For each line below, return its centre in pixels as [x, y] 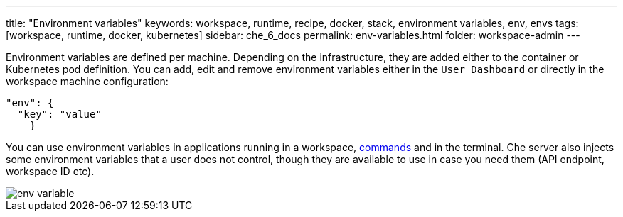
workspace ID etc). [50, 171]
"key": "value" [59, 114]
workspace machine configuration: [87, 81]
